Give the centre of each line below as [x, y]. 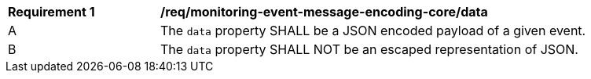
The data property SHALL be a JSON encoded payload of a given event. [373, 31]
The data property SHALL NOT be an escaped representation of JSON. [369, 49]
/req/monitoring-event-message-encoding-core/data [324, 12]
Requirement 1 [51, 12]
